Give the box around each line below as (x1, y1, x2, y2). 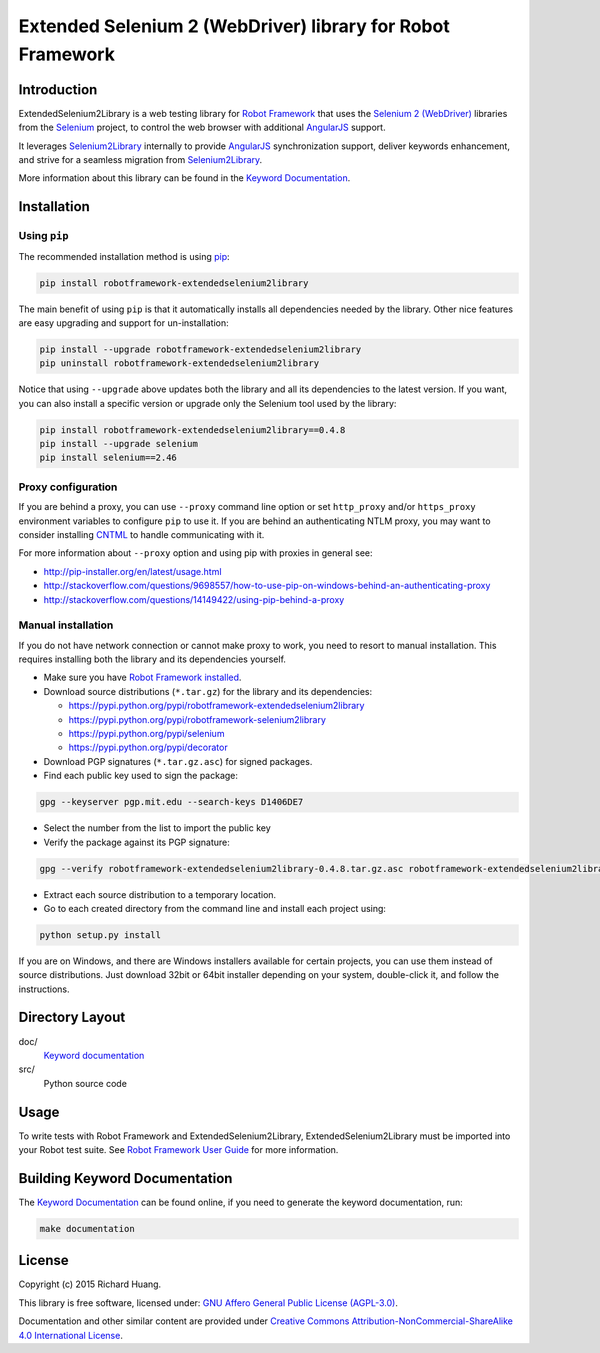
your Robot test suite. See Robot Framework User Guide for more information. (18, 1144, 339, 1156)
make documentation (39, 1223, 135, 1234)
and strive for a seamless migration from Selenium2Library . (18, 154, 263, 166)
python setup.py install (39, 929, 162, 940)
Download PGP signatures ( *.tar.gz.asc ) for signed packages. (43, 755, 313, 767)
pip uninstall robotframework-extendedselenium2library (39, 358, 320, 369)
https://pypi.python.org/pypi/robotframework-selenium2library (68, 713, 327, 725)
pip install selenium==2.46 (39, 452, 177, 464)
